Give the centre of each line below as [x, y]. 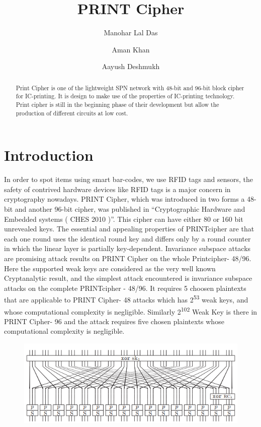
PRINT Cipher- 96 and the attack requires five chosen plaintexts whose [114, 321]
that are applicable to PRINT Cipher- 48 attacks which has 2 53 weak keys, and [126, 299]
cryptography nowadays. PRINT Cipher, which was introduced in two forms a [124, 199]
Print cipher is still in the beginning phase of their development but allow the [117, 105]
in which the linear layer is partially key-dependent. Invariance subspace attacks [127, 248]
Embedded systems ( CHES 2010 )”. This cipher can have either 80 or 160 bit [124, 219]
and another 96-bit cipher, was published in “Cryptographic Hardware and [130, 209]
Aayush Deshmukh [131, 66]
